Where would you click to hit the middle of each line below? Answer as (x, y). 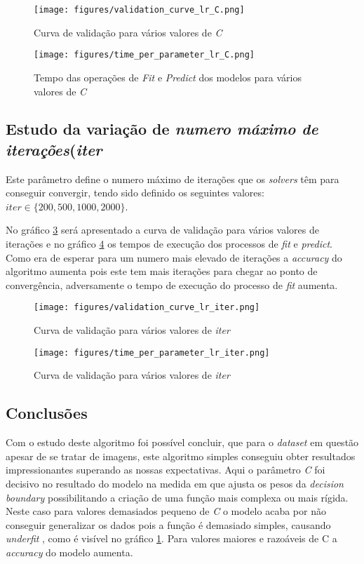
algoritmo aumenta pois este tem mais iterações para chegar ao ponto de (162, 271)
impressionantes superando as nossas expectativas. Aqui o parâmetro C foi (166, 470)
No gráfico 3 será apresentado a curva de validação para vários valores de (162, 230)
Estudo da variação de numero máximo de (162, 129)
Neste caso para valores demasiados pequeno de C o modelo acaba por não (166, 511)
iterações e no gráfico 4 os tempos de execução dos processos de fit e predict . (169, 244)
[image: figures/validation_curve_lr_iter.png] (147, 308)
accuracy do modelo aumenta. (69, 552)
